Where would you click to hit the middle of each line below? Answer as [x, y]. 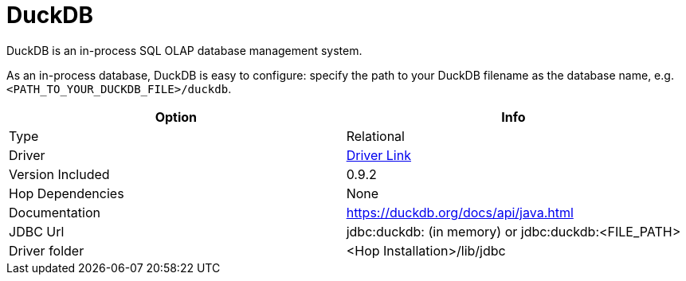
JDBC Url [37, 231]
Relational [375, 136]
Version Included [59, 174]
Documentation [55, 212]
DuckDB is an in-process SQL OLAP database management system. [184, 50]
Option [176, 117]
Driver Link [378, 155]
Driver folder [47, 250]
